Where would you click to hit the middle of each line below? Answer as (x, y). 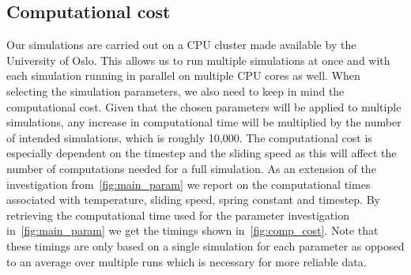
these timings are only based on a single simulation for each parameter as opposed (205, 245)
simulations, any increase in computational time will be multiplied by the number (204, 122)
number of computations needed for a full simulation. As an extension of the (191, 168)
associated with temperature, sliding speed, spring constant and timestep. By (193, 200)
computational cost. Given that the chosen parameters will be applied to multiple (204, 106)
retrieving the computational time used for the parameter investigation (178, 215)
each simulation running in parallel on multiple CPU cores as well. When (183, 75)
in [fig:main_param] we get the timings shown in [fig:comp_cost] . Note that (192, 230)
